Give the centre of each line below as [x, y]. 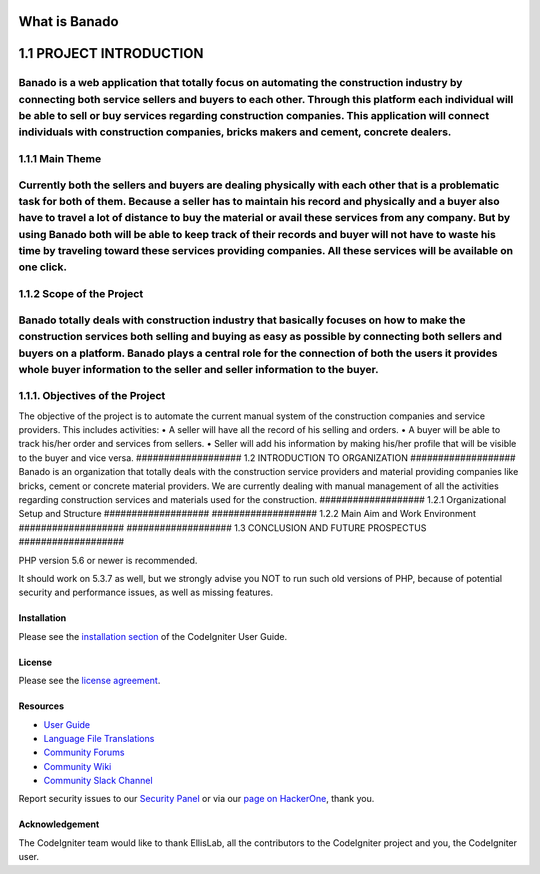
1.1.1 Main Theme [60, 158]
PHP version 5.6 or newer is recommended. [108, 560]
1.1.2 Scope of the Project [81, 293]
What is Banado [68, 21]
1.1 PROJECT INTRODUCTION [111, 53]
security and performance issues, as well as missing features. [146, 592]
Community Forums [84, 752]
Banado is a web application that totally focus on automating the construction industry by [240, 83]
